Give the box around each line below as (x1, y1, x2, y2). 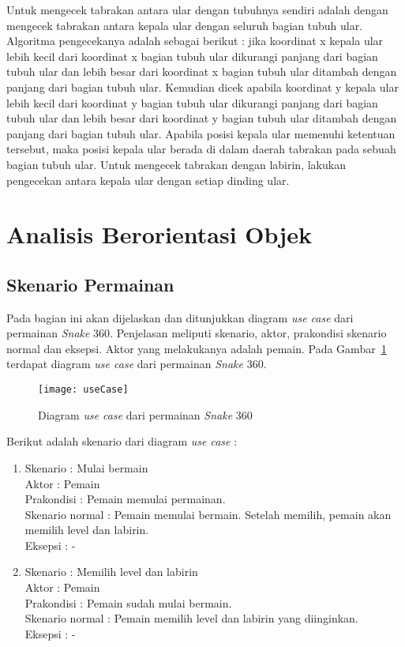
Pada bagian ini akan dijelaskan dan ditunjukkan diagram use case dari (6, 309, 354, 325)
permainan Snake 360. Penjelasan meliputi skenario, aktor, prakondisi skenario (6, 325, 387, 341)
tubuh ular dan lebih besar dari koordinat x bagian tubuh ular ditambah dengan (6, 63, 397, 80)
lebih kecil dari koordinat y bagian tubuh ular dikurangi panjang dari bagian (6, 94, 378, 111)
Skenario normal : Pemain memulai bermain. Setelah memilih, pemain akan (24, 506, 392, 522)
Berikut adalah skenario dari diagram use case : (6, 433, 238, 450)
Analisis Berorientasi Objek (6, 218, 312, 250)
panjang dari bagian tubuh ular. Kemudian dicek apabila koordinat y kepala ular (6, 78, 399, 95)
